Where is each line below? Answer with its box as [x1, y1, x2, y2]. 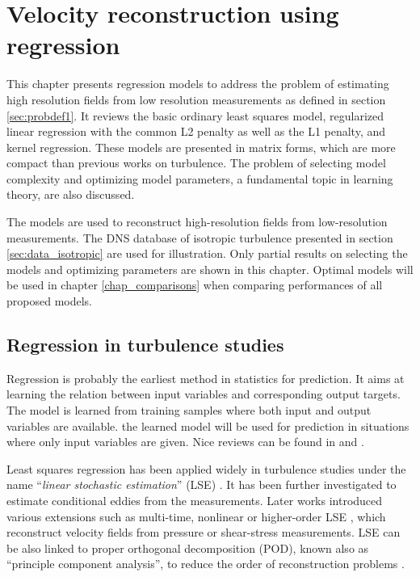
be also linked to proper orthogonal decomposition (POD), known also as [6, 539, 369, 556]
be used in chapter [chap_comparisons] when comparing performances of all [6, 276, 383, 293]
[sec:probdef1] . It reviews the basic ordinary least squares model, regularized [6, 107, 384, 124]
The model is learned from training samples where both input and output [6, 402, 372, 419]
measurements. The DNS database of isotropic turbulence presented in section [6, 229, 393, 246]
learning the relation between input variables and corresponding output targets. [6, 385, 401, 402]
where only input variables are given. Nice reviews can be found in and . [6, 433, 364, 450]
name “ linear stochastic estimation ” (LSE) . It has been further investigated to [6, 476, 397, 493]
